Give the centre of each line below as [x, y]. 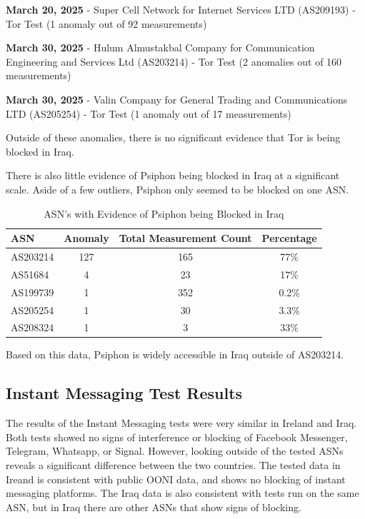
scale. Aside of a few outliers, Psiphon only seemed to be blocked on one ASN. [177, 189]
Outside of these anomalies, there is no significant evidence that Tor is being [173, 137]
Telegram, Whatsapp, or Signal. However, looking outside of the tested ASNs [175, 451]
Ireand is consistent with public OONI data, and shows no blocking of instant [176, 479]
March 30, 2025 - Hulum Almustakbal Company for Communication [160, 47]
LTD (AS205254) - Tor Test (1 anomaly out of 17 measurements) [149, 113]
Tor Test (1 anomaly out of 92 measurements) [106, 23]
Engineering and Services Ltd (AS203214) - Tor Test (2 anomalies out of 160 [174, 61]
